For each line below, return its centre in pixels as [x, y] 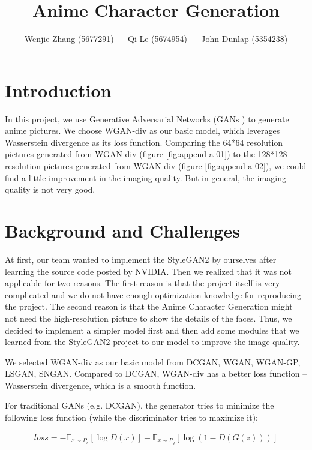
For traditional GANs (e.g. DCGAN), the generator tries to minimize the [139, 405]
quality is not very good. [50, 189]
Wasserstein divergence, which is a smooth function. [100, 385]
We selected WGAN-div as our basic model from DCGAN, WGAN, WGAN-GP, [153, 361]
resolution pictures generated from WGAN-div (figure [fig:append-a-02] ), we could [156, 166]
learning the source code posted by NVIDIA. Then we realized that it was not [148, 271]
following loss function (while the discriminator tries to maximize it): [131, 417]
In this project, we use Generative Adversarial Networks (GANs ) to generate [147, 118]
